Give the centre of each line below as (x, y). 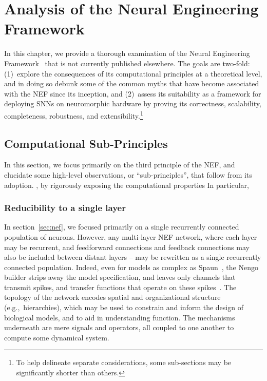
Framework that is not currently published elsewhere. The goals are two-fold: (127, 63)
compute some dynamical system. (57, 337)
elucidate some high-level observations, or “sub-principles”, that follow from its (128, 174)
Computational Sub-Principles (86, 143)
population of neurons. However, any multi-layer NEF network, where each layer (131, 236)
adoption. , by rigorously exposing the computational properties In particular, (127, 185)
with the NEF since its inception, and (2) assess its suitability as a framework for (133, 93)
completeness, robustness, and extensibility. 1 (74, 115)
